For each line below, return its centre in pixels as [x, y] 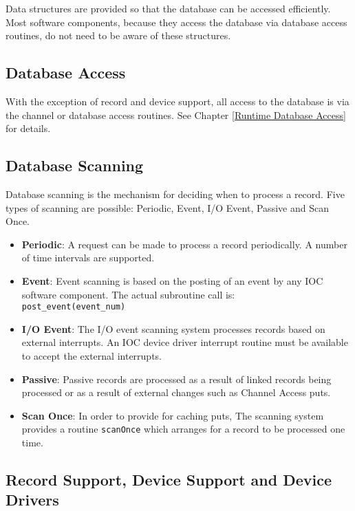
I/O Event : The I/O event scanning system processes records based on [173, 328]
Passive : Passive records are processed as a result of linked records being [176, 379]
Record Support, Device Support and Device [169, 479]
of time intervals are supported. [88, 258]
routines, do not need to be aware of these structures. [118, 35]
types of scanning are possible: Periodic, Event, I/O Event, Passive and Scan [167, 207]
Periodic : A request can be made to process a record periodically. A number [184, 244]
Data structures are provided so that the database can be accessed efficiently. [168, 8]
